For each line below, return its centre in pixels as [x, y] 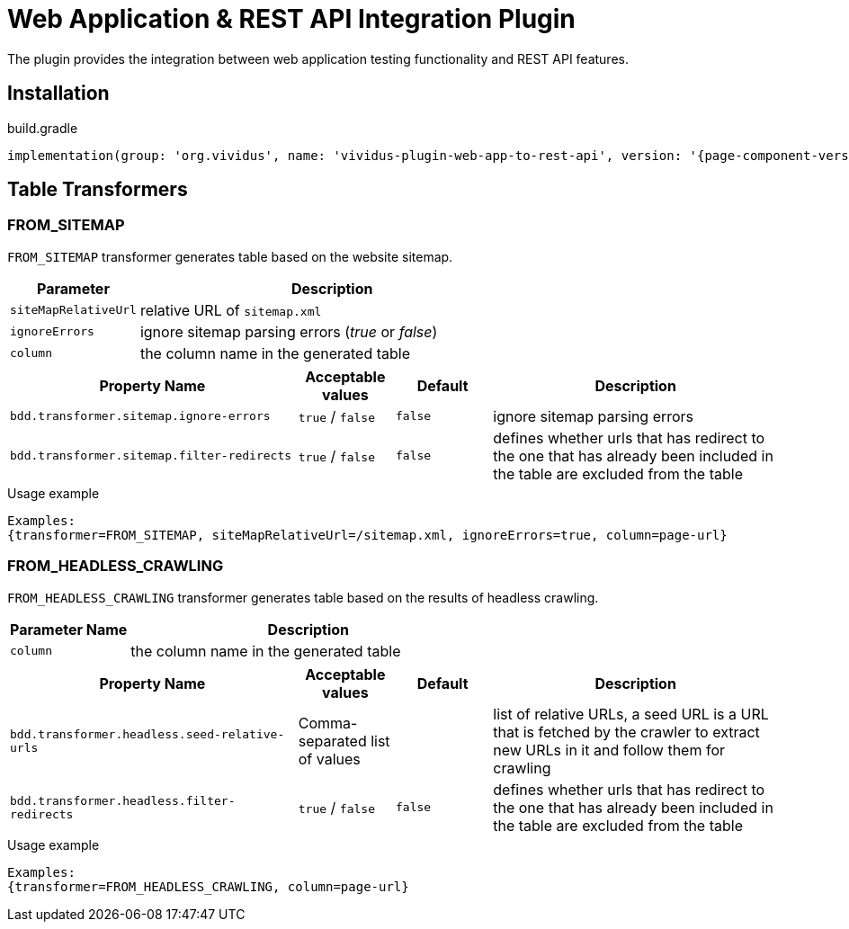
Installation [58, 94]
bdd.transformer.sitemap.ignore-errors [140, 416]
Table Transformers [98, 190]
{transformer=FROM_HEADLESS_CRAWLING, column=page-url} [208, 886]
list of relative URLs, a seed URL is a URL [631, 714]
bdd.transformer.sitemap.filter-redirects [151, 456]
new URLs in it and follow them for [609, 750]
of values [329, 759]
